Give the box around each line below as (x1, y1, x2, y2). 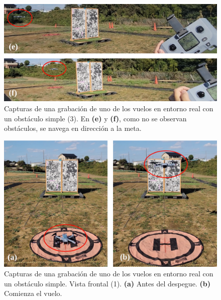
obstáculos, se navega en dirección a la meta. (4, 123, 142, 133)
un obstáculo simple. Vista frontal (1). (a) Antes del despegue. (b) (4, 278, 210, 288)
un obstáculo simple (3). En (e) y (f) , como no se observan (4, 113, 187, 123)
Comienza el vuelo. (4, 288, 62, 298)
